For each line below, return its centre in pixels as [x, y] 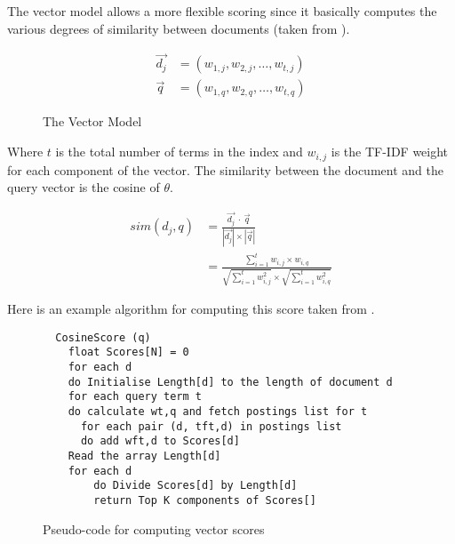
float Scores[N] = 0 [128, 352]
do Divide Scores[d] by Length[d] [196, 486]
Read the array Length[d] [144, 456]
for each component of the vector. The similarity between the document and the [225, 169]
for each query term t [135, 397]
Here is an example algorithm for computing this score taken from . [191, 309]
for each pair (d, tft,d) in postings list [211, 426]
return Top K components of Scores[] [205, 500]
